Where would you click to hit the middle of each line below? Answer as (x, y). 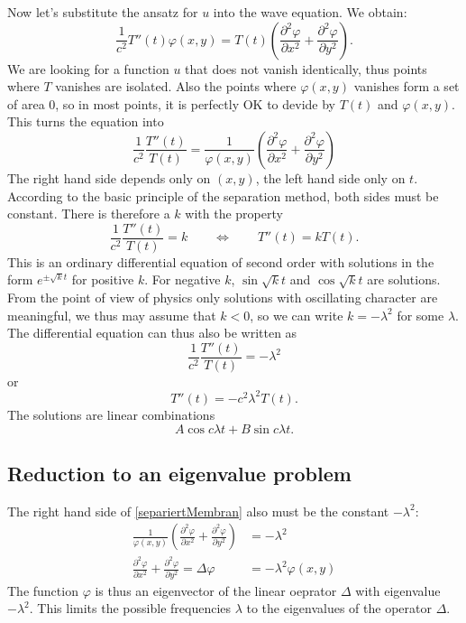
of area (26, 103)
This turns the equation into (86, 121)
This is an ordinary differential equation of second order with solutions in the (221, 261)
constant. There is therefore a (89, 214)
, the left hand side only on (330, 177)
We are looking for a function (88, 68)
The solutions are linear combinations (111, 414)
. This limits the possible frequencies (130, 608)
